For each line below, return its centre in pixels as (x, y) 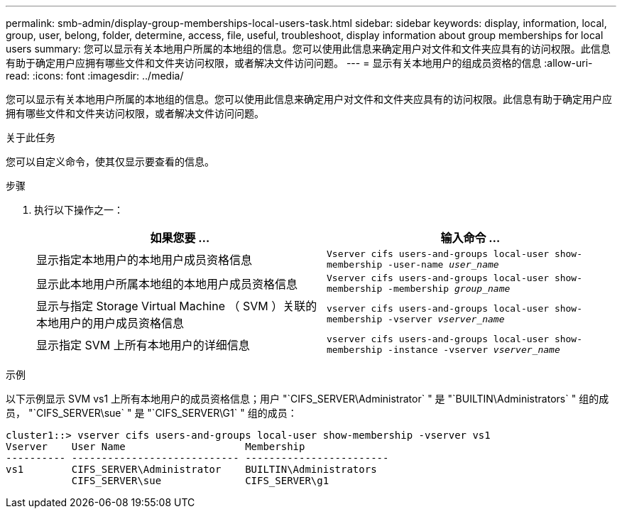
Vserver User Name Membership (155, 447)
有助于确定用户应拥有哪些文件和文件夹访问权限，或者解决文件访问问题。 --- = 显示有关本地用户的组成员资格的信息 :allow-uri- (299, 63)
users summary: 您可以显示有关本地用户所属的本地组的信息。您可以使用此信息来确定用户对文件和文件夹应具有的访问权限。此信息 (308, 49)
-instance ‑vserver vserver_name (474, 350)
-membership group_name (449, 289)
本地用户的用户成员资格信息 (110, 323)
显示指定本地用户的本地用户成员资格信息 (144, 260)
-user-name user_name (443, 264)
